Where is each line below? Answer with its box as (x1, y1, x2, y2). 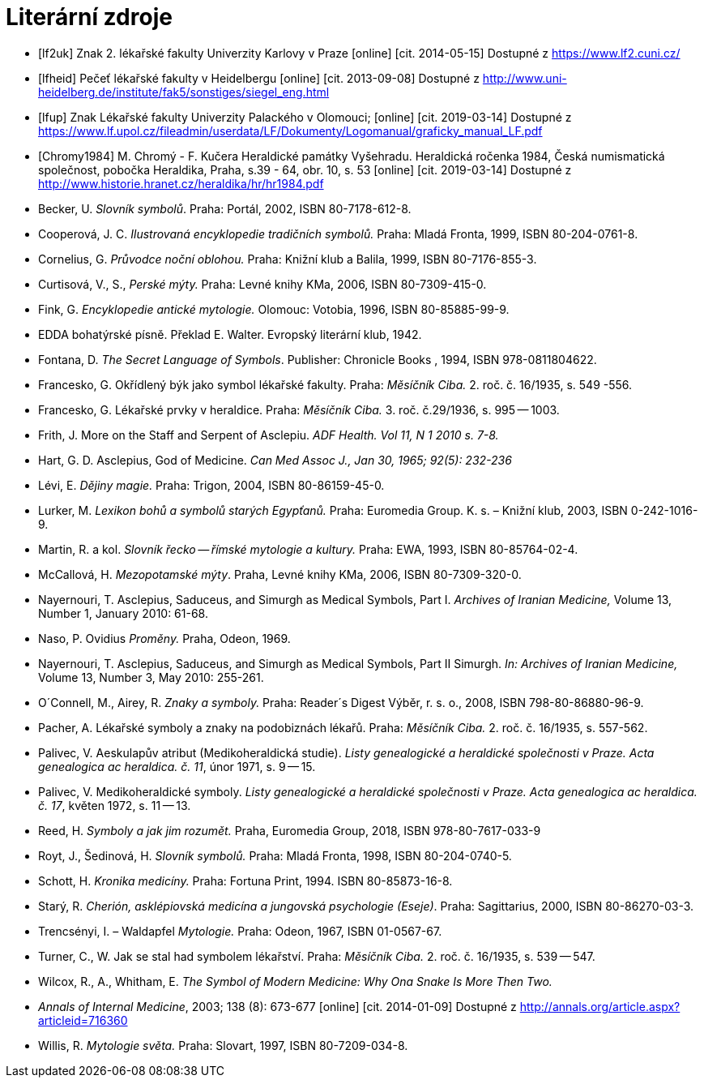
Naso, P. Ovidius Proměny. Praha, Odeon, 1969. (38, 631, 291, 645)
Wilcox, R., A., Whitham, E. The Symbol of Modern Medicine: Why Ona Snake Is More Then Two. (38, 974, 553, 988)
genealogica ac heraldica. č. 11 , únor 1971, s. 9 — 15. (38, 759, 316, 773)
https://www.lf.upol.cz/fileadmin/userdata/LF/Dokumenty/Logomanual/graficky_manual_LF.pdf (38, 123, 543, 138)
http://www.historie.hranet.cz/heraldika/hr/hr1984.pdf (38, 176, 324, 191)
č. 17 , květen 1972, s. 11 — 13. (38, 798, 191, 812)
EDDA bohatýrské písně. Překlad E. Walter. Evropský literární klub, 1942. (38, 327, 422, 341)
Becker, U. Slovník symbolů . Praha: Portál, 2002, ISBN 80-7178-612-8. (38, 201, 412, 216)
